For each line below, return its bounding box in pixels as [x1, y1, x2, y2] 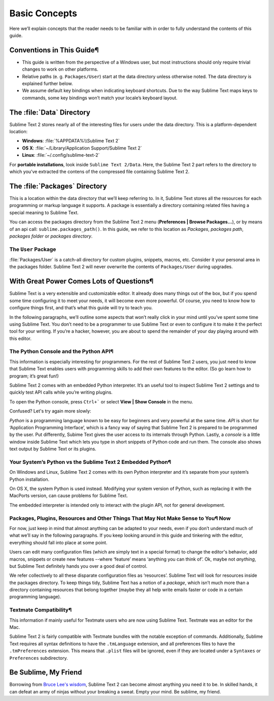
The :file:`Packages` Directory [9, 182, 107, 190]
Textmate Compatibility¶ [9, 606, 72, 614]
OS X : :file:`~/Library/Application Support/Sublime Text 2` [22, 145, 142, 151]
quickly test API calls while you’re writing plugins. [9, 389, 113, 395]
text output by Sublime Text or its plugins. [9, 446, 96, 452]
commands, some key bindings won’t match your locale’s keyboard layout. [22, 95, 178, 101]
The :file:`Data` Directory [9, 108, 91, 116]
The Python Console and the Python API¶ [9, 348, 114, 355]
